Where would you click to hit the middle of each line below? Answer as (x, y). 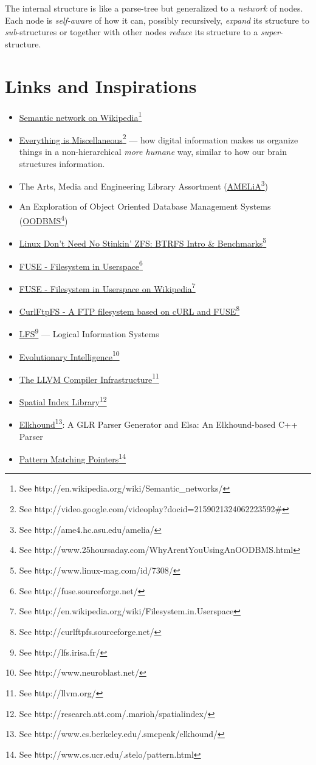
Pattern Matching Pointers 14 (72, 458)
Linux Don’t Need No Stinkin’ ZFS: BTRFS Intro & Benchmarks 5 (143, 242)
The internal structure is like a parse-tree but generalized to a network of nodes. (154, 8)
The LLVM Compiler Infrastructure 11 (89, 378)
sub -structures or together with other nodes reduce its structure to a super (143, 32)
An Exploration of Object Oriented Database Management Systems (145, 206)
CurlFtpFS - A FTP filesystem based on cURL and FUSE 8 (129, 310)
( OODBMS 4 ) (43, 220)
